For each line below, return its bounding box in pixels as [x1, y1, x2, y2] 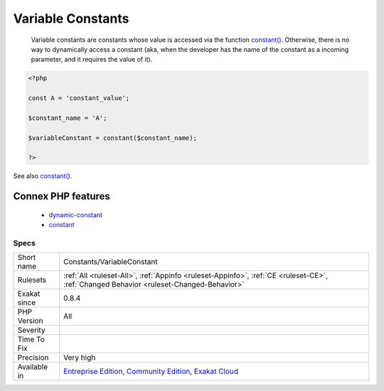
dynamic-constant [48, 210, 103, 219]
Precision [17, 353, 49, 363]
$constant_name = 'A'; [28, 114, 107, 122]
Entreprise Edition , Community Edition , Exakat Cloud [63, 366, 238, 376]
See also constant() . [13, 172, 73, 180]
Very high [63, 353, 96, 363]
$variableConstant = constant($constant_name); [28, 133, 197, 142]
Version [17, 316, 43, 326]
